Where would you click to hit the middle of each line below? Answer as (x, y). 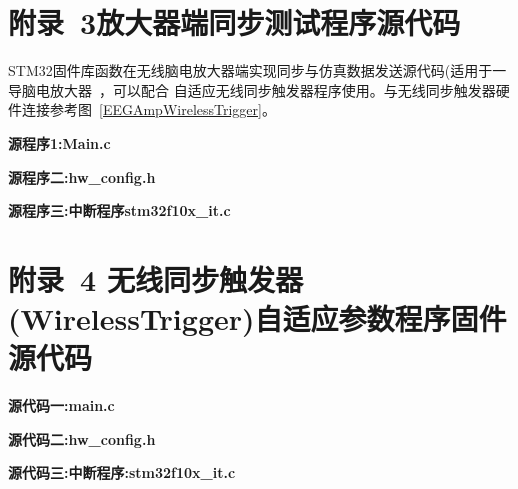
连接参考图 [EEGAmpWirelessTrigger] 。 (148, 109)
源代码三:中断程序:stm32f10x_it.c (122, 472)
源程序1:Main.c (59, 142)
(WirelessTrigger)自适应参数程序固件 (257, 318)
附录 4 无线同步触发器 (155, 278)
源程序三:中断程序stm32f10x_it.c (119, 210)
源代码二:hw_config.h (82, 438)
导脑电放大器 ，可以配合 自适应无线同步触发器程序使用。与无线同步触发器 (252, 89)
